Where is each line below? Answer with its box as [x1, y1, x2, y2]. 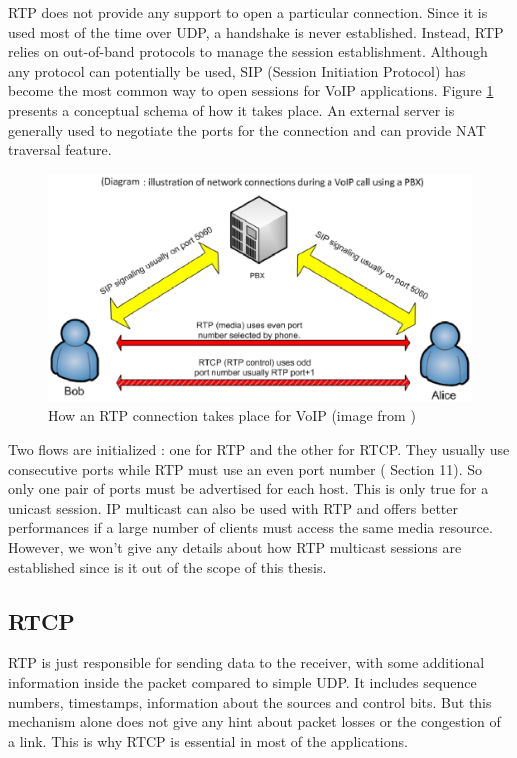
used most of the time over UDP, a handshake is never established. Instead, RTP [8, 21, 504, 42]
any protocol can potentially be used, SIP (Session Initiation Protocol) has [8, 60, 466, 81]
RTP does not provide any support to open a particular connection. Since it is [8, 2, 488, 22]
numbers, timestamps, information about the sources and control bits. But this [8, 691, 492, 712]
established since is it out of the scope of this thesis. [8, 556, 327, 577]
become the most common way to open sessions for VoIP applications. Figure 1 [8, 80, 494, 101]
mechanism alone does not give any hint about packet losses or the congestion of [8, 711, 501, 732]
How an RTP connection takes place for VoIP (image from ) [48, 405, 416, 426]
